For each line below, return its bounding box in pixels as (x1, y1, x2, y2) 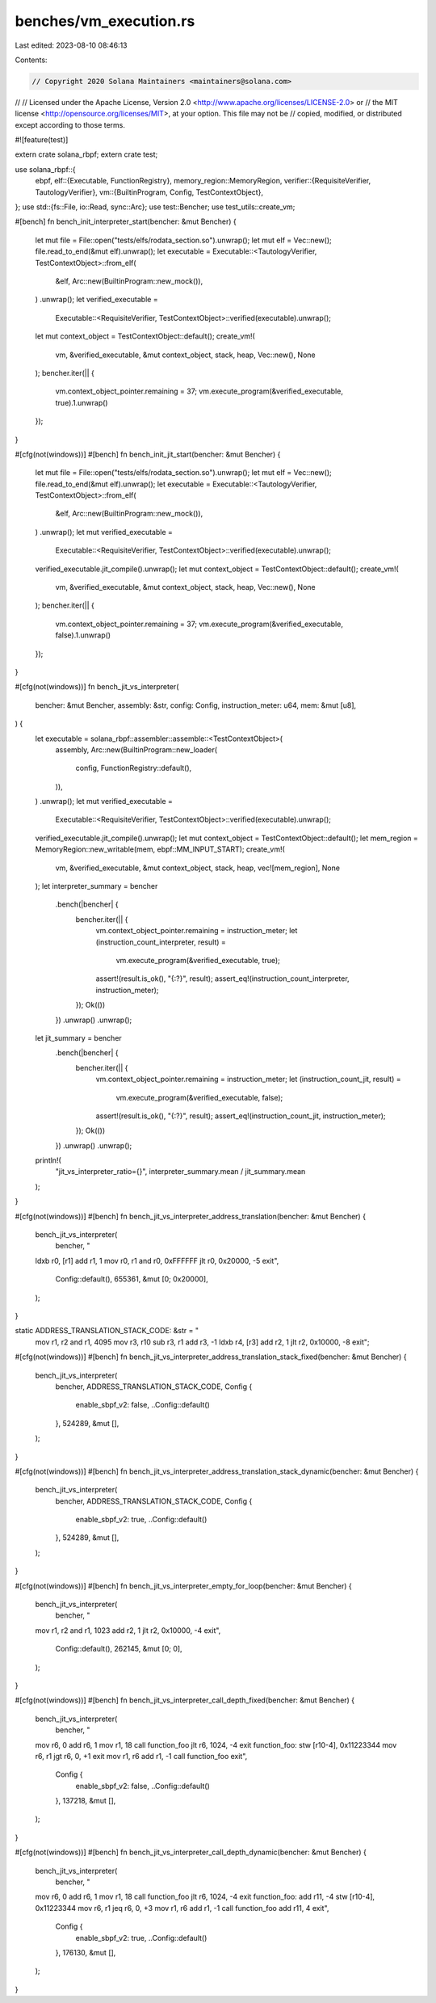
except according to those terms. (15, 120, 125, 129)
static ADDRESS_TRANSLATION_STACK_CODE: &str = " (15, 1326, 199, 1336)
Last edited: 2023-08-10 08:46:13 (15, 40, 128, 50)
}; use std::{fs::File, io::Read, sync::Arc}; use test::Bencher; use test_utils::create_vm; (15, 202, 296, 212)
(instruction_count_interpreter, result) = (95, 937, 226, 947)
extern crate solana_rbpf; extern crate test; (15, 149, 158, 159)
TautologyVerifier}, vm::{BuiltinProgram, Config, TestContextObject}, (35, 187, 264, 197)
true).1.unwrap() (55, 398, 108, 407)
